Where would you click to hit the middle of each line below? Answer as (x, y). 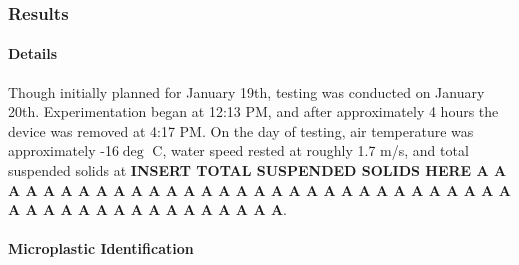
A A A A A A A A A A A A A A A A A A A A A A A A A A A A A (259, 189)
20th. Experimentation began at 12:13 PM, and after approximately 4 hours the (253, 111)
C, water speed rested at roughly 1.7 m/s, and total (310, 150)
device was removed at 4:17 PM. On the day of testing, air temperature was (241, 130)
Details (33, 53)
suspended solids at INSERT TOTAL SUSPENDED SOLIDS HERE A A (257, 170)
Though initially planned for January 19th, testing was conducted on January (246, 91)
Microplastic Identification (101, 248)
